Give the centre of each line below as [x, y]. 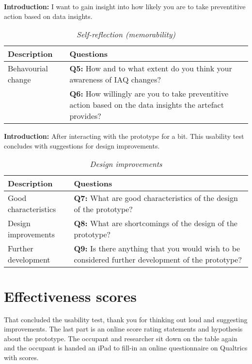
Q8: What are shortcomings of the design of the [156, 223]
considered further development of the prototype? [158, 260]
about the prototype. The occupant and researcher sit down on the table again [121, 338]
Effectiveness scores [70, 296]
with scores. [21, 357]
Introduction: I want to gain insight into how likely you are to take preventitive [125, 6]
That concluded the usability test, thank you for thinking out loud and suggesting [126, 319]
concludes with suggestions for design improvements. [82, 145]
